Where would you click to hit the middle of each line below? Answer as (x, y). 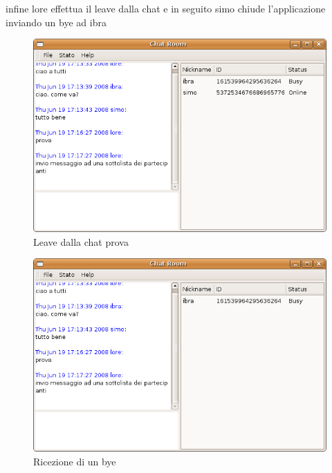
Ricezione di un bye (75, 461)
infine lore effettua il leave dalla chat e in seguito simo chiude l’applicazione (166, 8)
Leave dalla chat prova (81, 241)
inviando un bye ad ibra (56, 22)
